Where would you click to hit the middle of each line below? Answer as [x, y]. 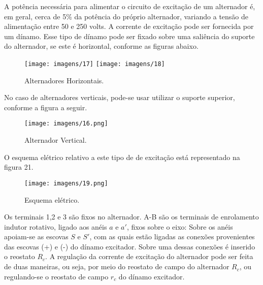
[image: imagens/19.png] [66, 183]
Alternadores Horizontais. [64, 80]
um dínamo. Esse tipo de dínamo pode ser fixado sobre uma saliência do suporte [129, 36]
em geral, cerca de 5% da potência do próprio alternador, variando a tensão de [126, 16]
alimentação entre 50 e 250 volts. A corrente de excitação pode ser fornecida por [129, 26]
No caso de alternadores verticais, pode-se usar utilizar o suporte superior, [120, 97]
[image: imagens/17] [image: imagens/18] [95, 64]
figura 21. [19, 167]
